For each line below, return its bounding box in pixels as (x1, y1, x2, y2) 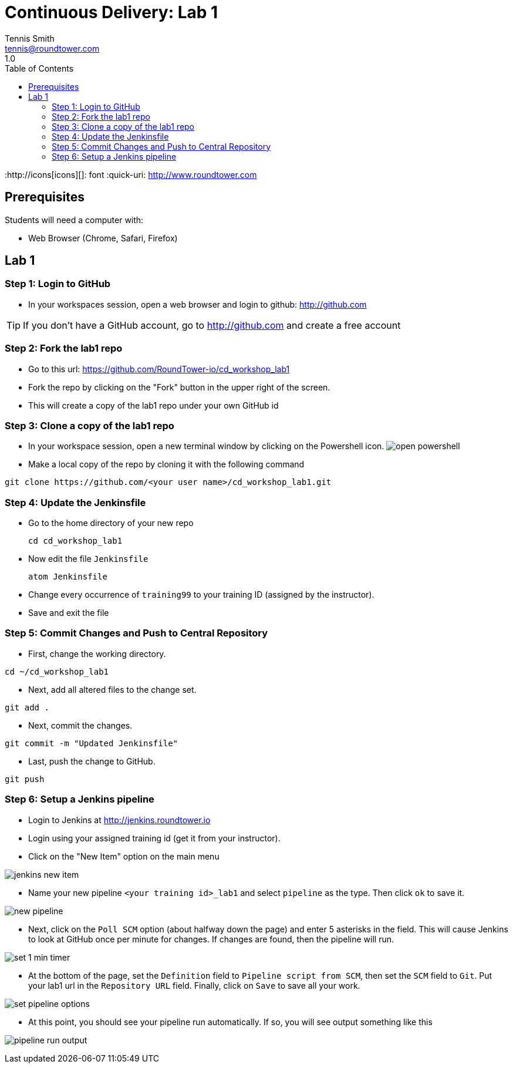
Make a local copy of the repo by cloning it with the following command (28, 459, 305, 470)
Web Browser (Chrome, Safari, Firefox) (28, 233, 178, 243)
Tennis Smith (5, 33, 55, 43)
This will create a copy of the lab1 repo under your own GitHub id (28, 400, 279, 410)
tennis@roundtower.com (5, 43, 100, 53)
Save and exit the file (28, 608, 109, 618)
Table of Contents (5, 63, 74, 73)
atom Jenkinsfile (28, 572, 107, 582)
